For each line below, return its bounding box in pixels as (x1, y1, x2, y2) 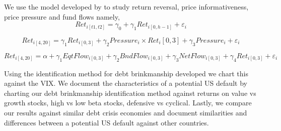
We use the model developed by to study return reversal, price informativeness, (4, 2, 249, 12)
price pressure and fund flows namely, (4, 11, 120, 22)
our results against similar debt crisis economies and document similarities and (4, 107, 247, 117)
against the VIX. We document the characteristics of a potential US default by (4, 78, 247, 88)
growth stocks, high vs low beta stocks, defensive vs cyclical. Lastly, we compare (4, 97, 252, 108)
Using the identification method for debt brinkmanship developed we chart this (4, 68, 248, 78)
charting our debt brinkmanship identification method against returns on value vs (4, 87, 256, 98)
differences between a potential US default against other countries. (4, 117, 209, 127)
